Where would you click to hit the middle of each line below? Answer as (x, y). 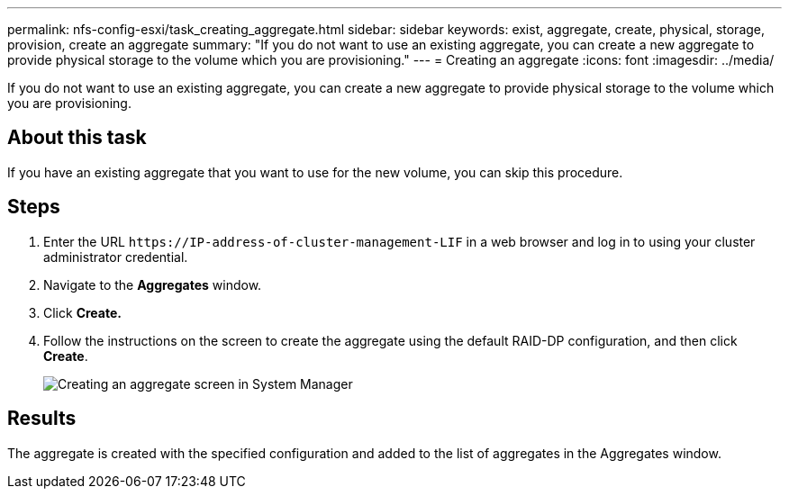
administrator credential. (116, 257)
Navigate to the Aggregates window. (153, 284)
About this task (77, 138)
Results (42, 419)
